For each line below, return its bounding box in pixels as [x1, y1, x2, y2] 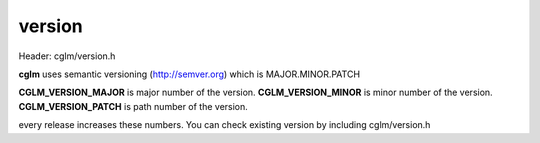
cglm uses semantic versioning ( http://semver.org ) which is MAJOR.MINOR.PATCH [18, 68, 360, 80]
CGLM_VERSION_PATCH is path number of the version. [18, 100, 249, 112]
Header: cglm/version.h [18, 50, 116, 62]
